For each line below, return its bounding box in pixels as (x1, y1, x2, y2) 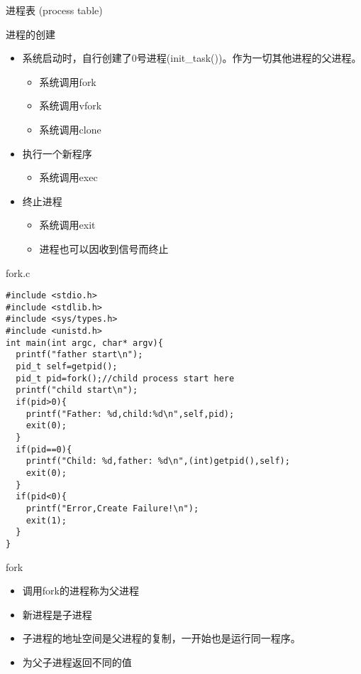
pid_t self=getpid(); (16, 362, 118, 372)
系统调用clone (39, 121, 101, 136)
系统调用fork (39, 74, 96, 89)
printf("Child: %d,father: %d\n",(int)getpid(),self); (26, 456, 290, 467)
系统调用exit (39, 217, 96, 232)
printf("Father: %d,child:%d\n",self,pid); (26, 408, 235, 419)
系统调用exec (39, 170, 98, 185)
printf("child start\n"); (16, 385, 138, 396)
